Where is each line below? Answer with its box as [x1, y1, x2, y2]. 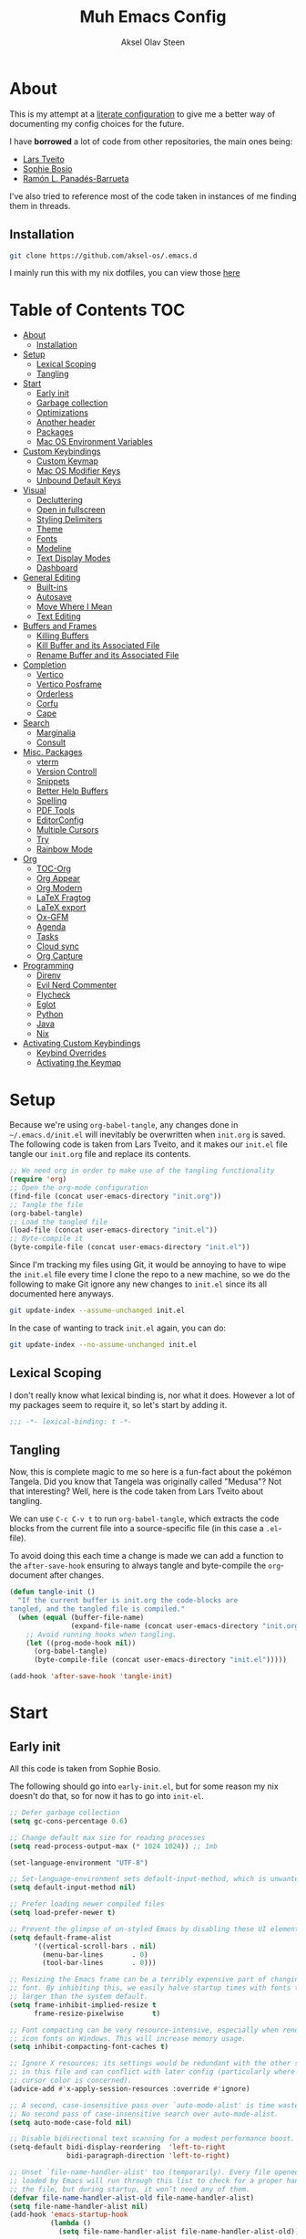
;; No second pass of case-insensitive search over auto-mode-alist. [9, 2109, 280, 2118]
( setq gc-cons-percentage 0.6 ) [9, 1816, 128, 1825]
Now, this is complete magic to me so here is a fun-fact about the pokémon [9, 1466, 292, 1477]
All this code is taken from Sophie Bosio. [9, 1763, 161, 1773]
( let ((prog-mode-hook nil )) [25, 1638, 137, 1647]
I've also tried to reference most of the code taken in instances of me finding [9, 190, 297, 202]
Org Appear [36, 873, 81, 884]
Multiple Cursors [36, 825, 99, 836]
